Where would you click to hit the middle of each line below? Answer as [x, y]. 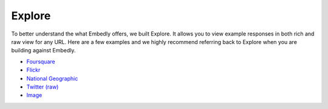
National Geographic [52, 78]
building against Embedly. [43, 51]
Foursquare [41, 61]
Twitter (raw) [43, 87]
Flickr [33, 70]
